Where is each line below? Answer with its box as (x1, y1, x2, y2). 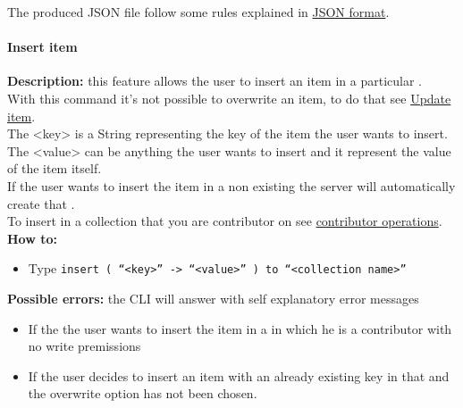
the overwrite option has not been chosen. (28, 384, 257, 403)
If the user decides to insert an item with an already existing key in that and (28, 366, 450, 385)
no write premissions (28, 337, 141, 355)
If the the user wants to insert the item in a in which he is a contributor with (28, 319, 452, 337)
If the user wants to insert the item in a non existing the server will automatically (7, 176, 456, 195)
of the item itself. (7, 159, 102, 178)
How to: (7, 229, 57, 247)
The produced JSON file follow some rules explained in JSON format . (7, 3, 390, 21)
